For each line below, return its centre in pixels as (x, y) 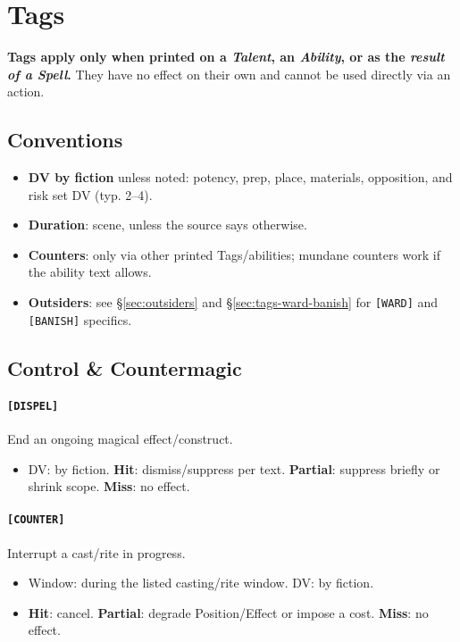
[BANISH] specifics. (80, 319)
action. (26, 92)
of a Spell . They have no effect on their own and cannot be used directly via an (229, 74)
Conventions (65, 140)
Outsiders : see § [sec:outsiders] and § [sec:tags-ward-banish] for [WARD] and (233, 302)
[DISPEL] (33, 406)
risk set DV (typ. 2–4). (90, 194)
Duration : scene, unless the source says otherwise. (167, 225)
